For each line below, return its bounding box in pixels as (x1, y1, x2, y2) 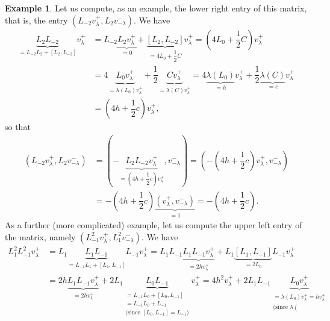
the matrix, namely (5, 230, 76, 243)
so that (5, 120, 31, 133)
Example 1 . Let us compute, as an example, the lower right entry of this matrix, (5, 2, 307, 14)
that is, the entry (5, 13, 68, 26)
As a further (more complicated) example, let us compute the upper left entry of (5, 219, 302, 231)
